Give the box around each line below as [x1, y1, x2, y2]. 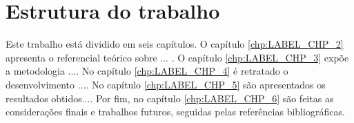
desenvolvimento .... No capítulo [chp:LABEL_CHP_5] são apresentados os [6, 77, 326, 91]
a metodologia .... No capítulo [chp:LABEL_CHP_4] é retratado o [6, 64, 288, 78]
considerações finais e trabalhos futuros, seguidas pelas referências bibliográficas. [6, 104, 345, 119]
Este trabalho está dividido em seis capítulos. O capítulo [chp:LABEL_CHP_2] [6, 37, 344, 51]
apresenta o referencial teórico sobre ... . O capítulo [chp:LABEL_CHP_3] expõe [6, 50, 349, 64]
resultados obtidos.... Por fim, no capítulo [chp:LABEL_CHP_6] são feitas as [6, 91, 334, 105]
